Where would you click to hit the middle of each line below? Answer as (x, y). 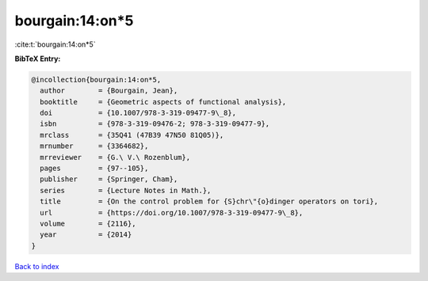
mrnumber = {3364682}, (94, 146)
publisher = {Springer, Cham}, (109, 179)
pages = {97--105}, (94, 169)
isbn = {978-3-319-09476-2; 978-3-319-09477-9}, (155, 124)
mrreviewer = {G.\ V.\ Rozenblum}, (115, 157)
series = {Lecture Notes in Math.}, (126, 190)
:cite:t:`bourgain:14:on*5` (55, 44)
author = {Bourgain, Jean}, (109, 91)
